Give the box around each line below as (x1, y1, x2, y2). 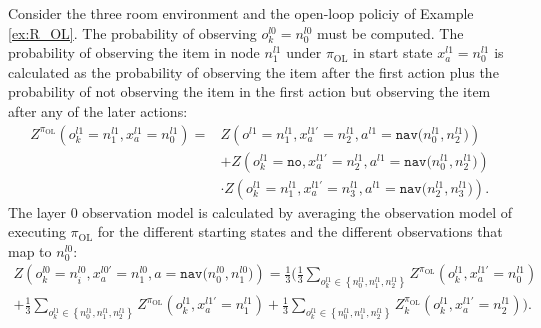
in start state (353, 42, 433, 63)
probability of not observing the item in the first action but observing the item (8, 81, 491, 102)
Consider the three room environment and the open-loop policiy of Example (8, 3, 474, 23)
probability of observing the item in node (8, 42, 260, 63)
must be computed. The (317, 22, 464, 43)
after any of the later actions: (8, 100, 188, 121)
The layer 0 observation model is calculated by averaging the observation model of (8, 201, 512, 222)
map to (8, 240, 52, 261)
